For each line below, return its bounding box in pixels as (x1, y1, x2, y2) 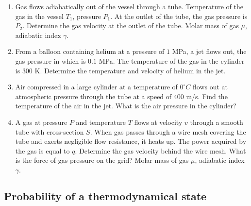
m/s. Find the (186, 91, 228, 101)
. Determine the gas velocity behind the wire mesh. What (75, 145, 246, 155)
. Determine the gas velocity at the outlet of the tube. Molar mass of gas (22, 20, 239, 31)
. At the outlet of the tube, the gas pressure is (110, 11, 248, 21)
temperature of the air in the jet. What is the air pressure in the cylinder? (15, 101, 236, 111)
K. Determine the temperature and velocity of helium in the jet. (34, 65, 226, 75)
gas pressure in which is (15, 55, 86, 66)
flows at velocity (134, 117, 183, 127)
